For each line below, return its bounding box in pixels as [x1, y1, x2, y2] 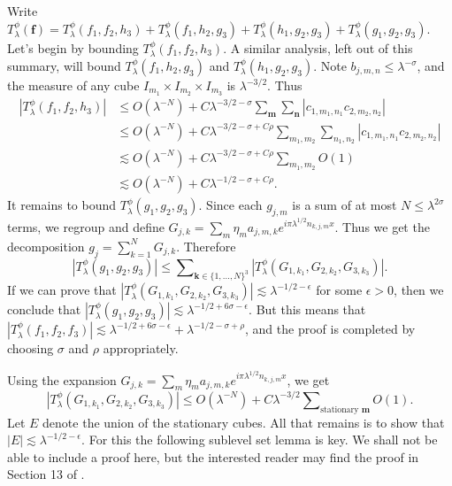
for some [316, 281, 363, 299]
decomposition [7, 236, 85, 255]
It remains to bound [7, 196, 117, 214]
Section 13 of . [7, 465, 85, 483]
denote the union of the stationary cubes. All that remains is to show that [42, 413, 445, 431]
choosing [7, 339, 54, 358]
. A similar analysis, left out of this [223, 38, 413, 57]
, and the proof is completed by [245, 320, 416, 338]
